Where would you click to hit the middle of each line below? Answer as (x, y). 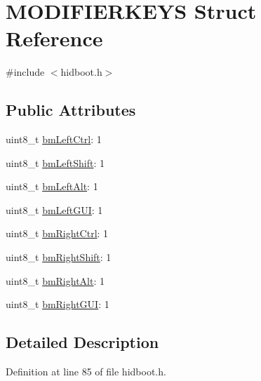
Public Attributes (71, 110)
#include (25, 72)
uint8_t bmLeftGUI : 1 (54, 209)
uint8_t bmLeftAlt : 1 (52, 186)
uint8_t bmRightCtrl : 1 (57, 233)
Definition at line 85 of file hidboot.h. (86, 372)
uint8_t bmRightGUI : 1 (58, 304)
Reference (54, 38)
